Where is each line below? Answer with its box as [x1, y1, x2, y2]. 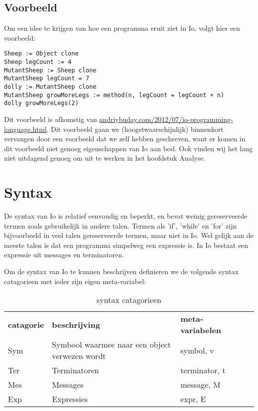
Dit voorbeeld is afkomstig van [4, 114, 97, 124]
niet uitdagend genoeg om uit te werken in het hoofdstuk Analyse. [4, 153, 205, 163]
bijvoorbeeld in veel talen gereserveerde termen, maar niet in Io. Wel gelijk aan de [4, 230, 254, 240]
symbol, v [180, 344, 214, 356]
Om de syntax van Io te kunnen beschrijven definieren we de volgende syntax [4, 266, 239, 277]
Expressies [52, 393, 88, 405]
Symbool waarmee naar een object [52, 339, 171, 351]
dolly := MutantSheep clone [4, 83, 97, 91]
